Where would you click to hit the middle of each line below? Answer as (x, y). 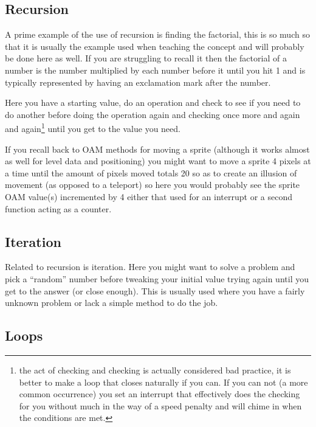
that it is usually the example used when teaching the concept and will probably (155, 46)
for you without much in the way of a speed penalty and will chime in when (160, 405)
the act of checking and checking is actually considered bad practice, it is (155, 370)
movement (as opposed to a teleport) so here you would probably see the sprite (153, 185)
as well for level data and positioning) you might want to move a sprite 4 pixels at (158, 161)
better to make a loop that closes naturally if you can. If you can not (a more (163, 382)
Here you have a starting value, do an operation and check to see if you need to (153, 102)
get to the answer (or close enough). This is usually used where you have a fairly (155, 290)
